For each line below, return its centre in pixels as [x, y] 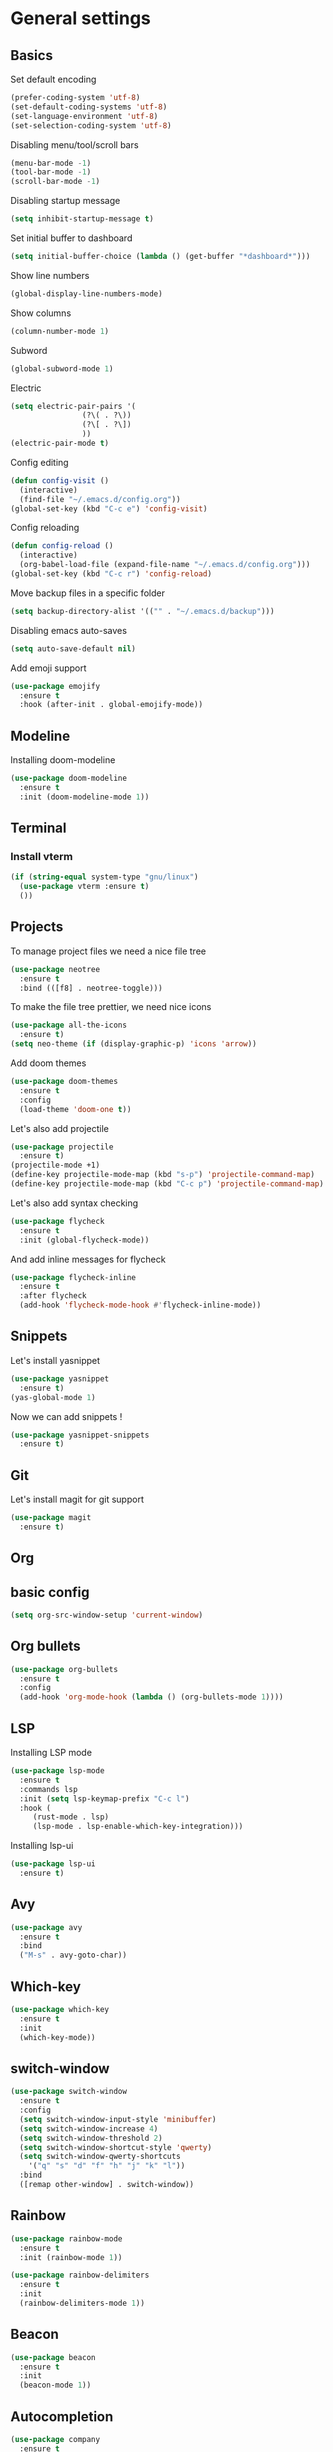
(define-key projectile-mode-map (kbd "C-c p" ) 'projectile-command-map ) [167, 1184]
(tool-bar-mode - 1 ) [51, 172]
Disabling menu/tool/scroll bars [74, 144]
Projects [37, 927]
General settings [81, 18]
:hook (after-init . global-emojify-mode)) [111, 705]
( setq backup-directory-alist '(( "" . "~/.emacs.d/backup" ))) [142, 611]
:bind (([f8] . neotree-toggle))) [91, 988]
